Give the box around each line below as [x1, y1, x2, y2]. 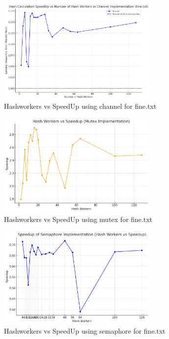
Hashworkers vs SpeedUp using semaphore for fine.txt [4, 326, 166, 336]
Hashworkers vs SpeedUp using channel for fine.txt [4, 101, 157, 111]
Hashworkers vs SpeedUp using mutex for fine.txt [4, 214, 152, 224]
